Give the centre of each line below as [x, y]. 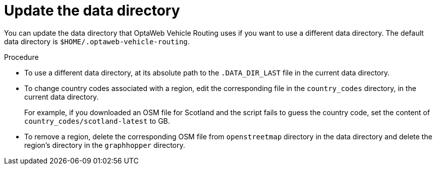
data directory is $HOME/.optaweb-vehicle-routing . [97, 41]
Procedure [21, 57]
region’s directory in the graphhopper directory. [105, 145]
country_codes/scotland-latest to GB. [97, 121]
